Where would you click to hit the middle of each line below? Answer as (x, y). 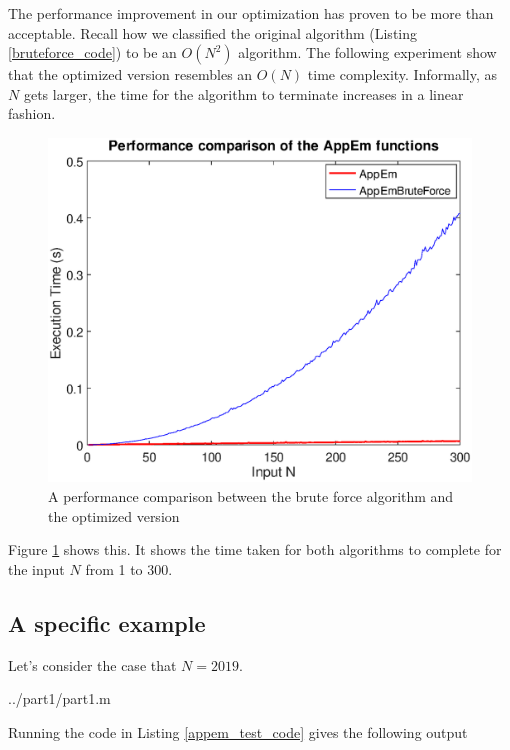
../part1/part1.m (59, 698)
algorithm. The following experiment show (367, 52)
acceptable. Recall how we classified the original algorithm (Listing (213, 32)
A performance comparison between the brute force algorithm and (251, 496)
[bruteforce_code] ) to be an (92, 52)
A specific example (107, 622)
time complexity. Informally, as (402, 74)
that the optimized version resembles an (130, 74)
